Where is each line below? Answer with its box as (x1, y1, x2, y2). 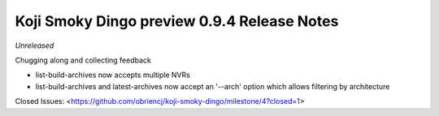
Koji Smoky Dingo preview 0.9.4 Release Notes (15, 12, 339, 30)
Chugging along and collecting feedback (15, 55, 152, 65)
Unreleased (15, 41, 54, 50)
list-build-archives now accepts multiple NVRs (35, 70, 191, 80)
